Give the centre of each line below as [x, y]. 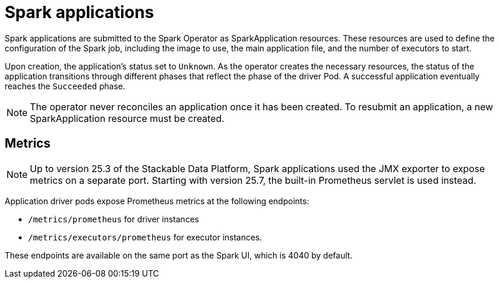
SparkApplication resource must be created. [127, 118]
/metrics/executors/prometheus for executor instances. [145, 237]
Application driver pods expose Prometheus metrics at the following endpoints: [157, 201]
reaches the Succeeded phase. [65, 86]
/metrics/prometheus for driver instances [114, 219]
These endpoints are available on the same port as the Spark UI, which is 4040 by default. [179, 255]
